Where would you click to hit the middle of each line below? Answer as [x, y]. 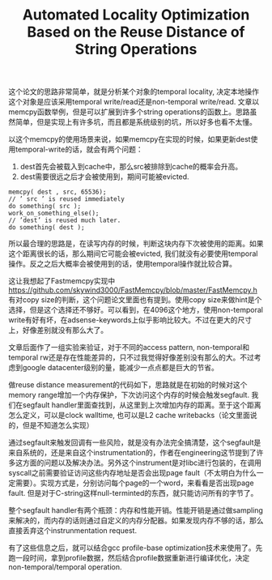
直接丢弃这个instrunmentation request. [73, 531]
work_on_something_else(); [54, 213]
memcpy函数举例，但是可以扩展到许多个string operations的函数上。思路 [129, 112]
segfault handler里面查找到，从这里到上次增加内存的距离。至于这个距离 [142, 405]
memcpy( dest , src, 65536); [57, 192]
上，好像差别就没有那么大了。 [58, 331]
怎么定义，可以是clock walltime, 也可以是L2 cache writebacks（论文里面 [130, 416]
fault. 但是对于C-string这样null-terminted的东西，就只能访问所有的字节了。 [133, 493]
